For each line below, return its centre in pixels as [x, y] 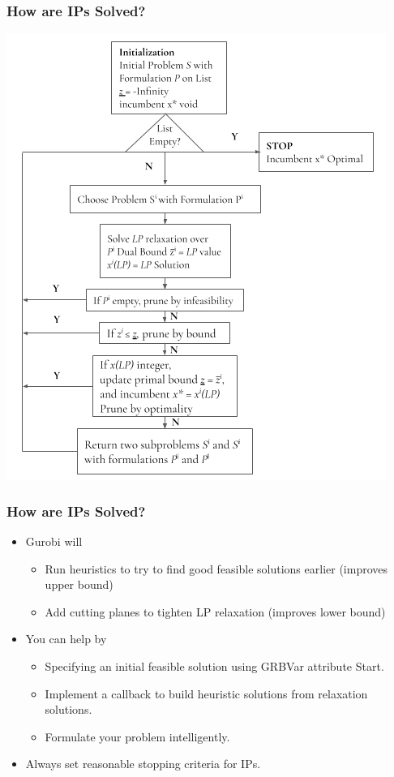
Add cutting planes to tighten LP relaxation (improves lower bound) [215, 611]
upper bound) [79, 584]
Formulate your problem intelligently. [137, 736]
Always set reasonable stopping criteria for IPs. [143, 764]
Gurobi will [54, 541]
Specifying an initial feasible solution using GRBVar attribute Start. [214, 666]
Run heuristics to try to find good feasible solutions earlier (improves [216, 568]
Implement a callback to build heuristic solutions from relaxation [206, 693]
